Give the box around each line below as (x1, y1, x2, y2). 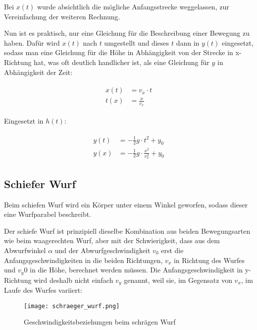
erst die (161, 245, 184, 255)
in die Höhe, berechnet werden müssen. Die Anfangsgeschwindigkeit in (30, 264, 243, 275)
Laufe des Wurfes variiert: (4, 285, 82, 295)
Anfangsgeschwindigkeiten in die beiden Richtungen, (4, 255, 163, 265)
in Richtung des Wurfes (173, 255, 245, 265)
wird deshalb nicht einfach (34, 274, 113, 285)
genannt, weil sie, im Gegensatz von (124, 274, 232, 285)
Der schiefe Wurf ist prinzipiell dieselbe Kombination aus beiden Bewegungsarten (4, 225, 251, 236)
